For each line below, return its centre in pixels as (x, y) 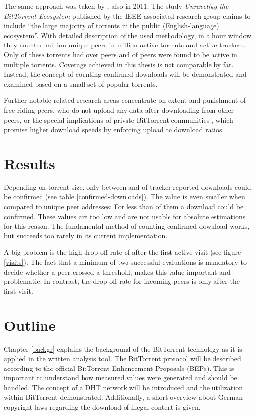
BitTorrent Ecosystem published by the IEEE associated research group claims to (127, 16)
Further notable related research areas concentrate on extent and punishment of (125, 100)
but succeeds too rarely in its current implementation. (86, 235)
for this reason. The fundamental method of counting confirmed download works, (127, 226)
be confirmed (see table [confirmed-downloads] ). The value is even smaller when (125, 197)
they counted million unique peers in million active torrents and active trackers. (125, 45)
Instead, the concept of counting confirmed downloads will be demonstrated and (125, 74)
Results (30, 163)
